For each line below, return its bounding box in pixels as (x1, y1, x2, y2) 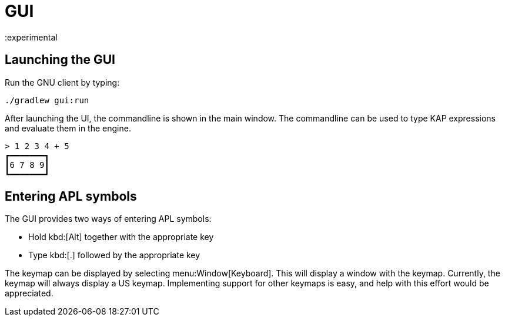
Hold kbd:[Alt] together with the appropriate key (28, 232, 214, 242)
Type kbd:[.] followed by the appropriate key (28, 250, 200, 261)
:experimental (5, 32, 58, 42)
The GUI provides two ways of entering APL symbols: (5, 214, 212, 224)
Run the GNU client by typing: (5, 77, 120, 87)
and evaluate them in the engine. (5, 123, 131, 133)
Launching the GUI (5, 52, 115, 67)
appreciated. (5, 288, 53, 299)
